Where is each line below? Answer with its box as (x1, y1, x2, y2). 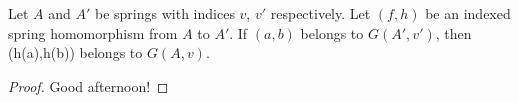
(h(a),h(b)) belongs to (8, 42, 143, 63)
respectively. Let (270, 3, 371, 23)
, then (435, 22, 472, 43)
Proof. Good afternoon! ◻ (8, 75, 169, 96)
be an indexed (425, 3, 511, 23)
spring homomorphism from (8, 22, 178, 43)
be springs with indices (95, 3, 235, 23)
